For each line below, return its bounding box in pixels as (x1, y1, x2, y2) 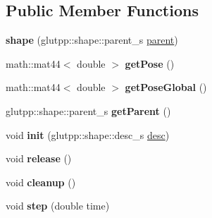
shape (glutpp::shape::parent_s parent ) (6, 32, 178, 47)
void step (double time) (6, 198, 110, 213)
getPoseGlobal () (125, 80, 207, 95)
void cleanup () (6, 174, 76, 189)
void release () (6, 151, 72, 166)
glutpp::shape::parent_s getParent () (6, 103, 171, 118)
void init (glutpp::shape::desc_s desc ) (6, 127, 170, 142)
